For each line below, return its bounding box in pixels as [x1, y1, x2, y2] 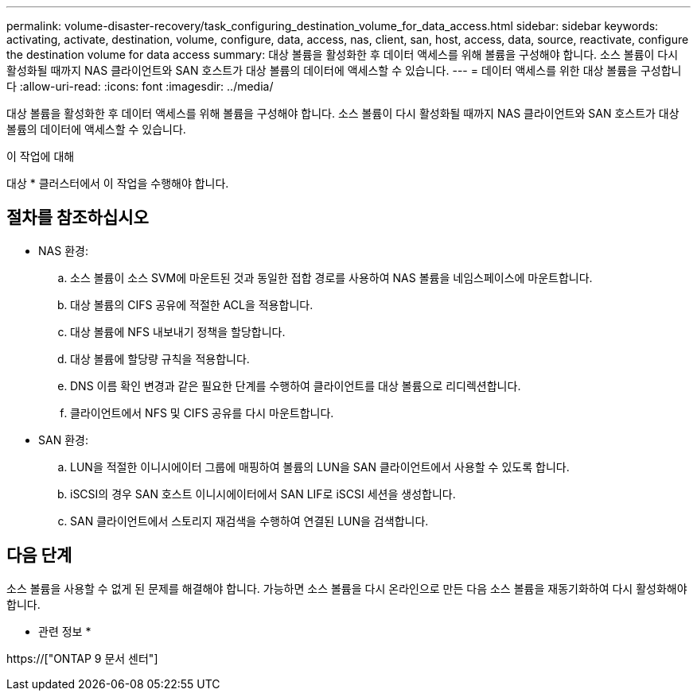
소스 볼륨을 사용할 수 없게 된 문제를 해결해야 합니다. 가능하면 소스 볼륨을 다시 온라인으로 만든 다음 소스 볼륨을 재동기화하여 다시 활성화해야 [6, 581, 687, 595]
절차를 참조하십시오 [6, 207, 149, 228]
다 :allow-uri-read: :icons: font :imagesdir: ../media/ [6, 79, 274, 93]
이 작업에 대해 [6, 149, 75, 163]
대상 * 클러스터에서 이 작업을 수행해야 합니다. [6, 176, 229, 190]
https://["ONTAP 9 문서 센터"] [6, 651, 158, 665]
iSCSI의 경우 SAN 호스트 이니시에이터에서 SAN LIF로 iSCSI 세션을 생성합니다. [70, 486, 456, 501]
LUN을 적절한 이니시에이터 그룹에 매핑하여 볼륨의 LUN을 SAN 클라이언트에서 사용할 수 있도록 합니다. [70, 459, 570, 474]
